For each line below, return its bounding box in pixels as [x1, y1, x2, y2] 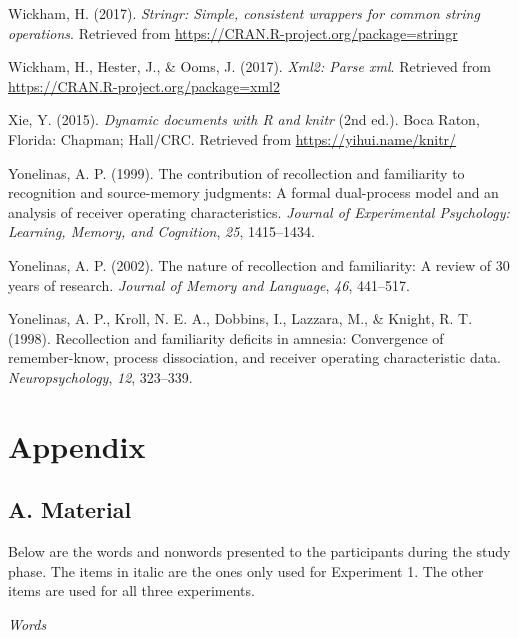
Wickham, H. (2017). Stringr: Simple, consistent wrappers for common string [8, 3, 480, 23]
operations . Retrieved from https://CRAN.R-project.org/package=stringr [8, 22, 458, 43]
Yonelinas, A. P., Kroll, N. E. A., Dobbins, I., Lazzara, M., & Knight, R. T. [8, 308, 473, 329]
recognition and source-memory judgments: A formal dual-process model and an [8, 182, 499, 203]
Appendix [8, 425, 146, 466]
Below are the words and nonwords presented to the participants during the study [8, 541, 511, 562]
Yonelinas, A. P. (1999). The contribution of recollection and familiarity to [8, 162, 465, 183]
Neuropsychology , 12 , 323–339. [8, 366, 193, 387]
